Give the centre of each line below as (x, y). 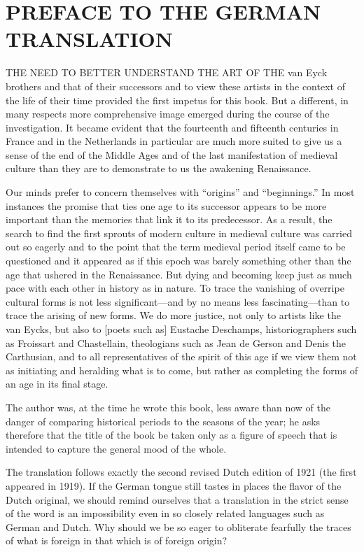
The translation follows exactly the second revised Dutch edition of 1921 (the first (181, 472)
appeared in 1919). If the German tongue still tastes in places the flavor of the (174, 485)
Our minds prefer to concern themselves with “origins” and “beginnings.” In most (180, 192)
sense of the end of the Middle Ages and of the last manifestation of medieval (172, 154)
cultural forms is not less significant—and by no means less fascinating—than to (178, 301)
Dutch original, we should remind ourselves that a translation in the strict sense (177, 499)
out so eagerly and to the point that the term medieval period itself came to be (176, 247)
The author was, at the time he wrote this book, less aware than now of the (168, 407)
